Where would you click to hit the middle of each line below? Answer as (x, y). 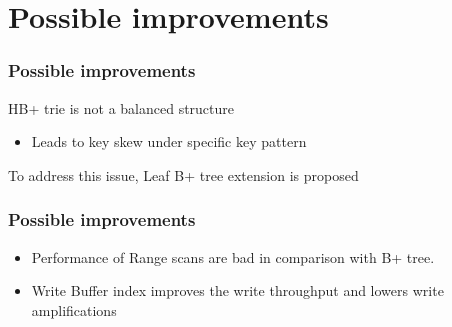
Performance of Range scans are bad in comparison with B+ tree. (233, 256)
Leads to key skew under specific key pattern (169, 141)
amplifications (74, 309)
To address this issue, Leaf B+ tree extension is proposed (183, 174)
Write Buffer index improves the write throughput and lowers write (237, 290)
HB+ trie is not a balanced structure (121, 107)
